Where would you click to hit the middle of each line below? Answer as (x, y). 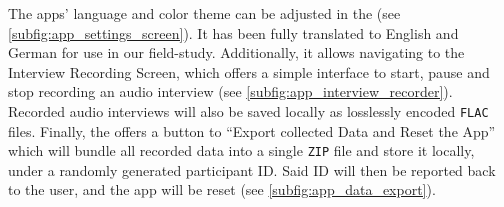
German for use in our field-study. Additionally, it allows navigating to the (236, 52)
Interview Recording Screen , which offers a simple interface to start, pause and (249, 71)
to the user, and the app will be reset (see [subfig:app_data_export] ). (222, 189)
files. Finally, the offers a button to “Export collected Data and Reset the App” (252, 130)
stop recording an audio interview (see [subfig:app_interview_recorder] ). (230, 91)
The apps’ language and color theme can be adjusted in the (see (204, 13)
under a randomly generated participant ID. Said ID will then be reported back (252, 169)
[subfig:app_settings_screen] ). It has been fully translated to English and (233, 32)
